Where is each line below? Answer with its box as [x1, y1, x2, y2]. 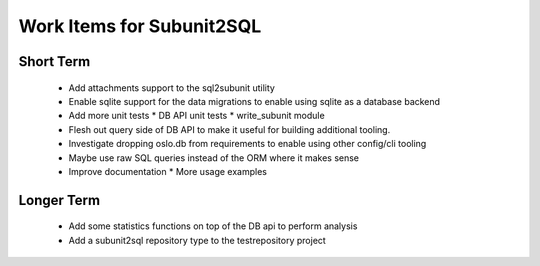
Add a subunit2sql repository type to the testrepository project [68, 234, 327, 246]
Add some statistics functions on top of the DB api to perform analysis [68, 220, 358, 232]
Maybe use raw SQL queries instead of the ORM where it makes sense [68, 151, 360, 164]
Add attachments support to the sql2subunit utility [68, 81, 275, 94]
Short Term [18, 53, 91, 70]
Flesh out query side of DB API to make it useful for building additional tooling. [68, 123, 391, 135]
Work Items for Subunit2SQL [18, 15, 262, 37]
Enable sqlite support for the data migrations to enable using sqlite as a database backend [68, 95, 440, 107]
